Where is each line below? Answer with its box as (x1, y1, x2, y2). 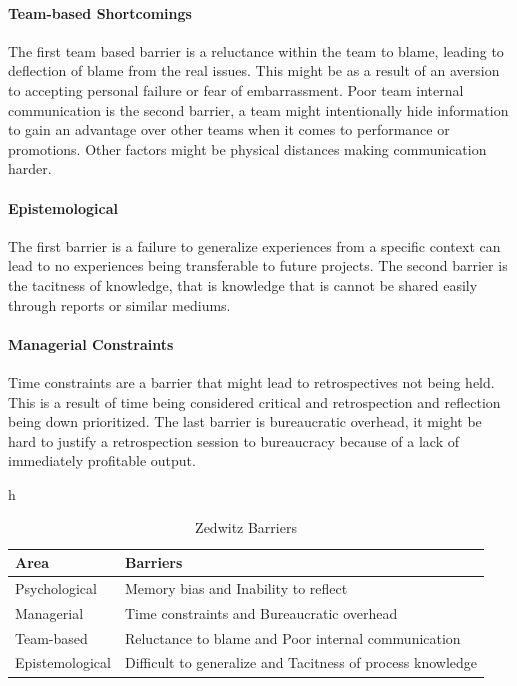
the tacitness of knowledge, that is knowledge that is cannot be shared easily (8, 274, 478, 295)
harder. (8, 158, 52, 179)
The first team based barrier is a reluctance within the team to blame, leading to (8, 40, 504, 61)
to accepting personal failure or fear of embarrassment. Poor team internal (8, 79, 464, 100)
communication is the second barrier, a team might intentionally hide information (8, 99, 509, 120)
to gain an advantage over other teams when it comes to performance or (8, 119, 450, 140)
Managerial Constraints (8, 333, 174, 354)
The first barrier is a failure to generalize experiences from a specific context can (8, 235, 501, 256)
